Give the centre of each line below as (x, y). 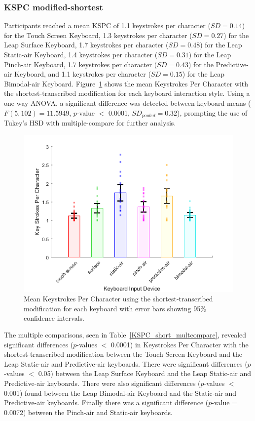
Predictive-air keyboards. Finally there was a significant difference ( (106, 402)
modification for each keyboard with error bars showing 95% (115, 308)
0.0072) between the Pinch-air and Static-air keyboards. (88, 412)
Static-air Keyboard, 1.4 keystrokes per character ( (81, 54)
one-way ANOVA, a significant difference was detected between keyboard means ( (127, 103)
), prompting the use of (212, 112)
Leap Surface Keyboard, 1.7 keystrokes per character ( (86, 45)
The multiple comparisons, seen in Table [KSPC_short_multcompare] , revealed (125, 334)
